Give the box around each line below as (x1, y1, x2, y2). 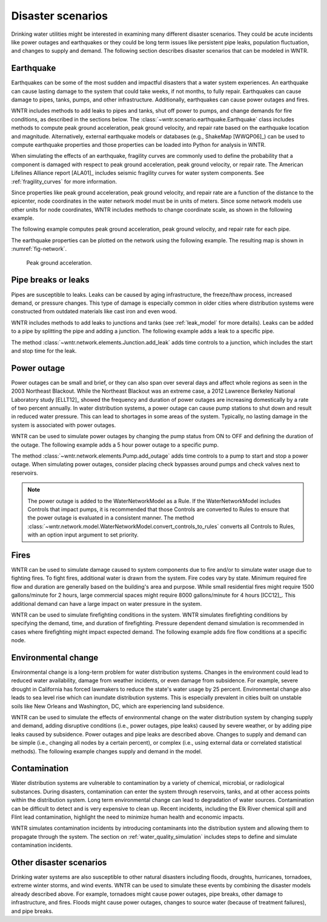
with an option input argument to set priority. (27, 531, 139, 538)
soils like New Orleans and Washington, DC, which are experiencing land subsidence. (11, 702, 225, 710)
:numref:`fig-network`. (11, 245, 67, 253)
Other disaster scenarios (11, 857, 107, 867)
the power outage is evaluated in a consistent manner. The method (27, 514, 194, 521)
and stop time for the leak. (11, 347, 77, 354)
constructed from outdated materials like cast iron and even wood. (11, 308, 177, 315)
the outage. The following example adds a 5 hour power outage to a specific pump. (11, 441, 219, 449)
